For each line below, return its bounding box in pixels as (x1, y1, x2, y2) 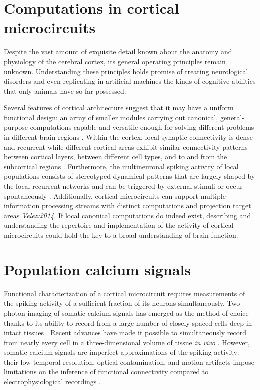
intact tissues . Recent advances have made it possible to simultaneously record (4, 327, 246, 338)
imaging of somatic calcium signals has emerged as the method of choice (27, 307, 249, 318)
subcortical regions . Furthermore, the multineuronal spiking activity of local (4, 161, 239, 171)
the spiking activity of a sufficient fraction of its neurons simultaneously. (4, 298, 225, 308)
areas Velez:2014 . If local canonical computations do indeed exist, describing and (4, 210, 251, 220)
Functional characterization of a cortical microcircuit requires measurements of (4, 288, 245, 298)
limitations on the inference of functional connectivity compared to (4, 366, 209, 377)
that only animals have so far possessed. (4, 85, 126, 96)
